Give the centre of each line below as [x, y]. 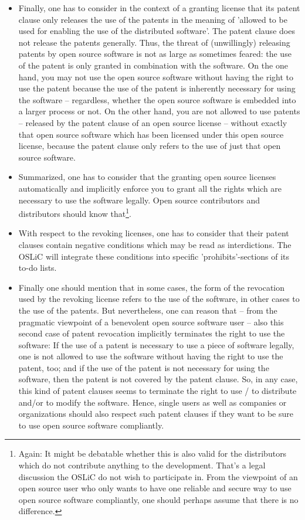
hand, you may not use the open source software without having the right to [156, 77]
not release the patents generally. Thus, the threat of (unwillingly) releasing [154, 42]
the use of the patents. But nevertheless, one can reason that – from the [148, 310]
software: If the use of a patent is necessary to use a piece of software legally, [156, 344]
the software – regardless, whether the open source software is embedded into [157, 99]
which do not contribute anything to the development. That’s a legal [142, 465]
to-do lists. [38, 268]
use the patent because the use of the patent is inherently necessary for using [157, 88]
